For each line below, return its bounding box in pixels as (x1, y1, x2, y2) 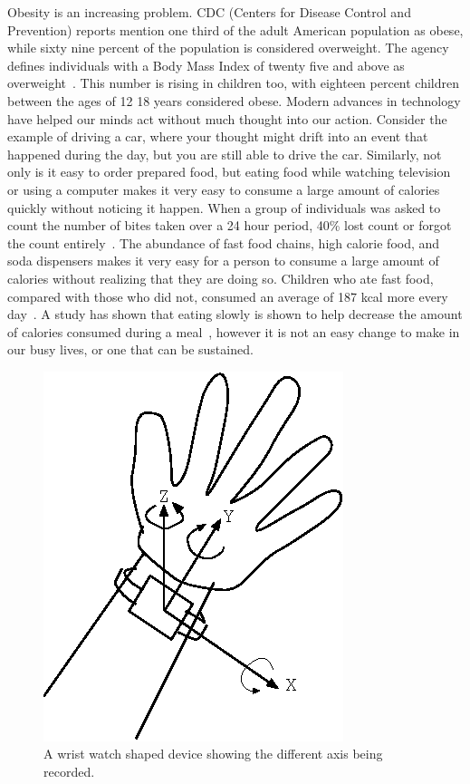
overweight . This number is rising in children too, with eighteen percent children (7, 73, 460, 92)
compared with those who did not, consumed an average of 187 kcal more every (7, 286, 448, 305)
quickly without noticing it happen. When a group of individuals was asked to (7, 198, 441, 217)
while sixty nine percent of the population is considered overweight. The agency (7, 38, 449, 57)
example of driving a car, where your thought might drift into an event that (7, 127, 428, 146)
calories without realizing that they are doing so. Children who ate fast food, (7, 268, 434, 287)
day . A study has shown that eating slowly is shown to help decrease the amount (7, 305, 463, 324)
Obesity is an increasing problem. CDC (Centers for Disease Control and (7, 3, 411, 21)
